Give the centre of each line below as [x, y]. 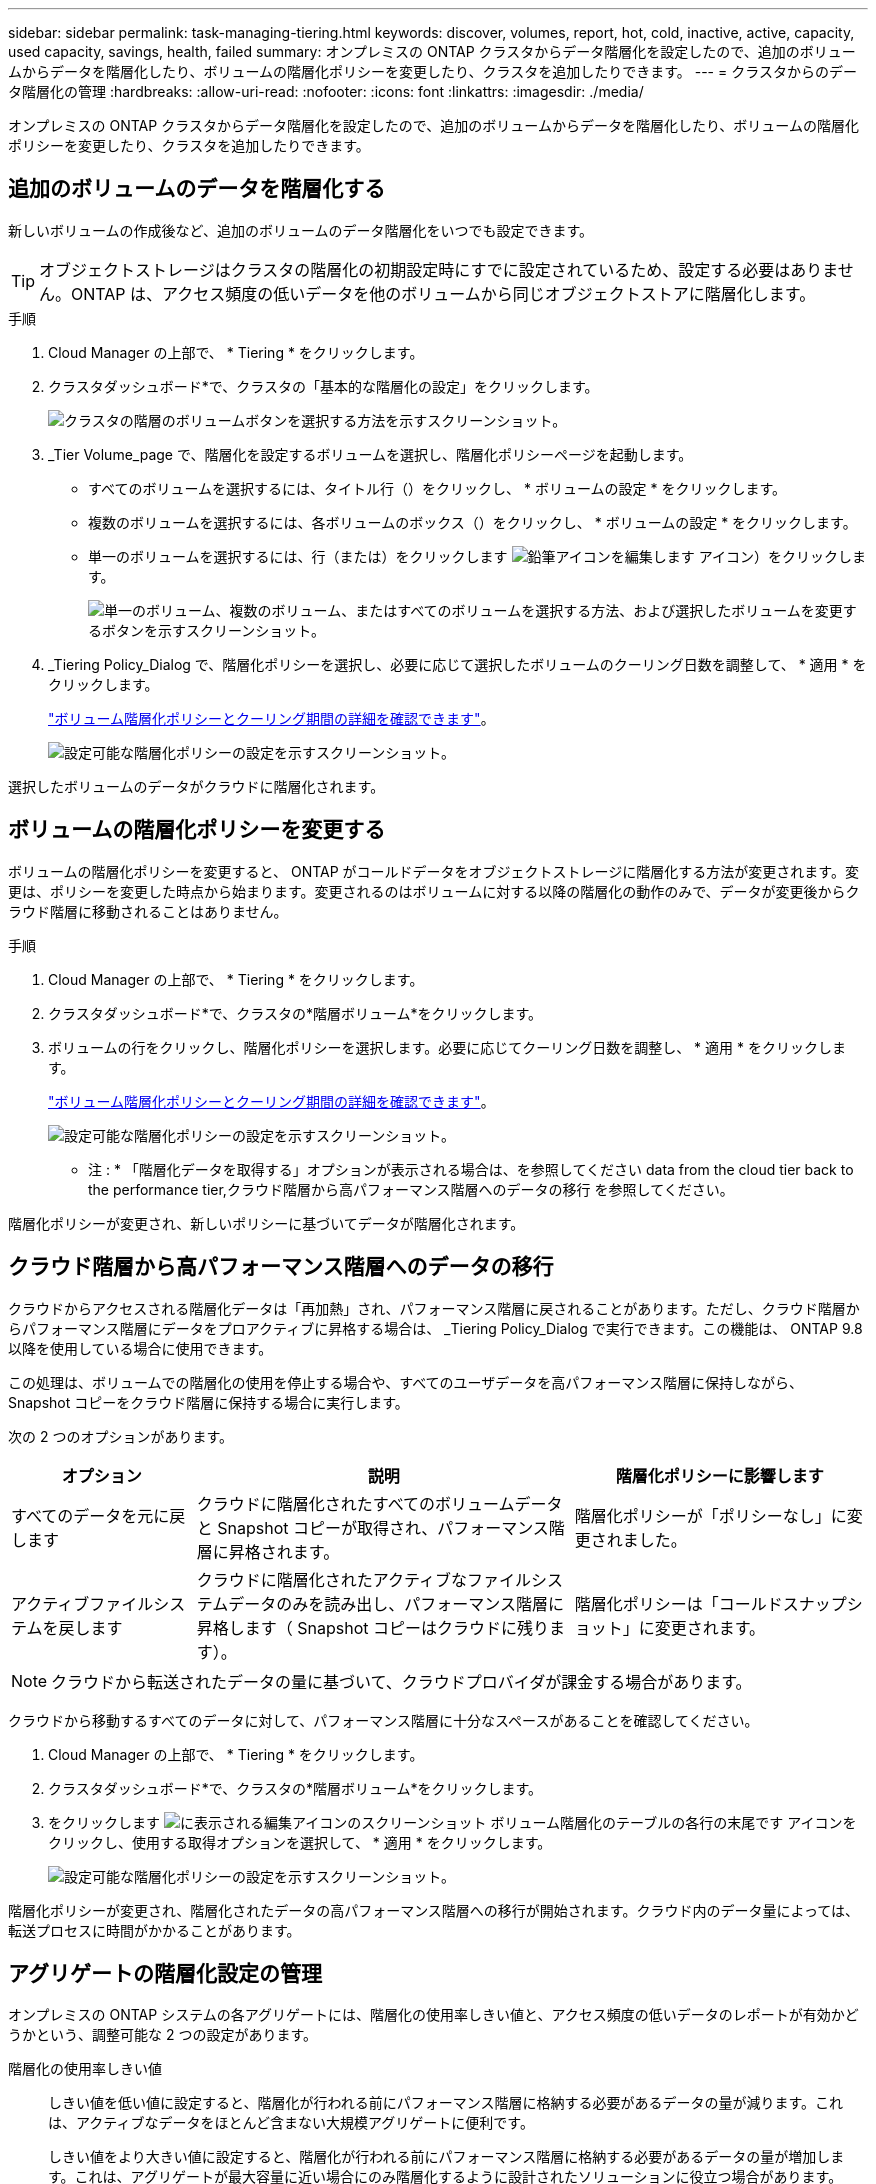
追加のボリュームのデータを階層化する [197, 189]
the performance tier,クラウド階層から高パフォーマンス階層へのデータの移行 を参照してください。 [411, 1189]
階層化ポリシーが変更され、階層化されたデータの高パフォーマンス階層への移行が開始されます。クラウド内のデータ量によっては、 [434, 1910]
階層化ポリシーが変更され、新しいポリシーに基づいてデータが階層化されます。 [266, 1223]
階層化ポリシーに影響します [719, 1475]
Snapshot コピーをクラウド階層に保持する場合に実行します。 [208, 1402]
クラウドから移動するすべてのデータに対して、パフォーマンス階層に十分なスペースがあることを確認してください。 [383, 1720]
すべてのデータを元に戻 [98, 1515]
